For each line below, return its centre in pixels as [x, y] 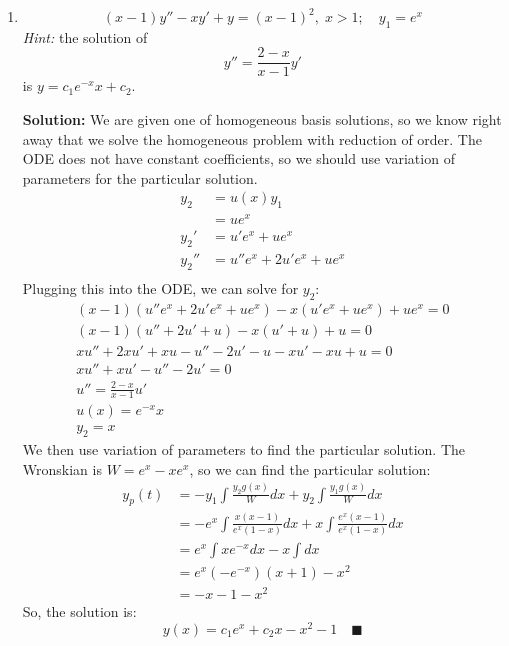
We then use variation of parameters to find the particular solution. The [244, 449]
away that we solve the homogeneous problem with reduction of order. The [252, 138]
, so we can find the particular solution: [310, 468]
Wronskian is [62, 468]
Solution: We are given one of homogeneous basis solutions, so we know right [262, 119]
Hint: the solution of [85, 36]
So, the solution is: [79, 611]
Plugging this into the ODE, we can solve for [160, 288]
